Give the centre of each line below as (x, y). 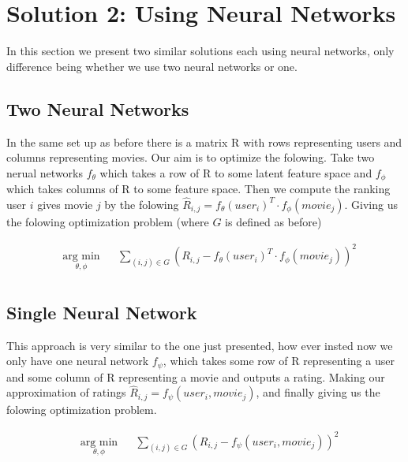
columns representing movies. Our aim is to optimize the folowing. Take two (191, 157)
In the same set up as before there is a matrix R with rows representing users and (204, 142)
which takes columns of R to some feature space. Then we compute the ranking (198, 189)
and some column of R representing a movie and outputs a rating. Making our (196, 376)
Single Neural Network (102, 312)
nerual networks (45, 172)
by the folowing (142, 204)
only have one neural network (78, 361)
